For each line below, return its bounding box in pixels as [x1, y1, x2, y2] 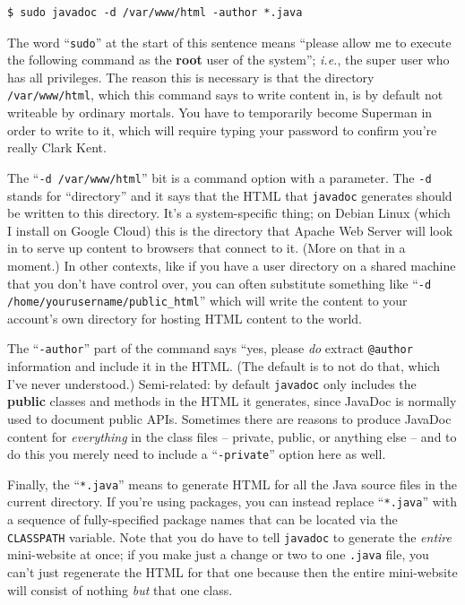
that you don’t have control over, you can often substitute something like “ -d [7, 273, 432, 292]
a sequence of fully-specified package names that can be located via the [7, 510, 398, 529]
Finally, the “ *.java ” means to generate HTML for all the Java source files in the [7, 474, 457, 493]
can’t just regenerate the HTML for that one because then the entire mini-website [7, 563, 458, 582]
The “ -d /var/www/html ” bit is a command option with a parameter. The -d [7, 168, 432, 186]
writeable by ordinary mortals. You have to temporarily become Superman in [7, 103, 433, 122]
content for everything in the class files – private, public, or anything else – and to [7, 427, 457, 445]
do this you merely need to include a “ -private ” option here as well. [7, 445, 386, 463]
